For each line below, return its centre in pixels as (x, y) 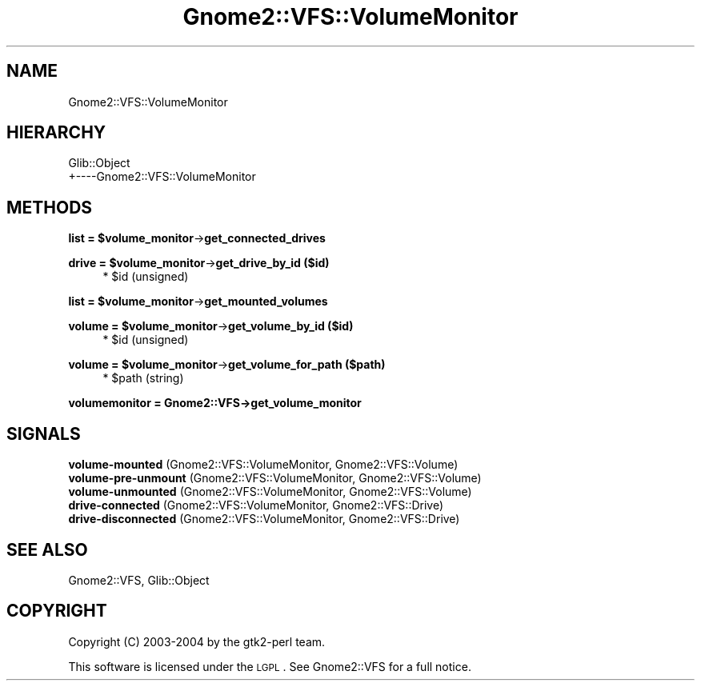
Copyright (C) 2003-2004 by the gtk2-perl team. (197, 641)
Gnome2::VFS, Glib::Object (139, 580)
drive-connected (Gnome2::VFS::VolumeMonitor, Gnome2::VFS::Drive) (256, 505)
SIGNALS (44, 433)
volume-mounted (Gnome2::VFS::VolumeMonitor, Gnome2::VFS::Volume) (263, 465)
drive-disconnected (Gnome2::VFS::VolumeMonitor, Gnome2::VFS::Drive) (264, 519)
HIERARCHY (56, 133)
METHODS (50, 207)
